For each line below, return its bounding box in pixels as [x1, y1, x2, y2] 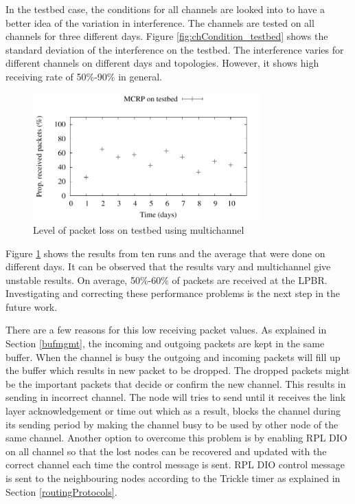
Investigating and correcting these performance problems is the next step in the [5, 286, 341, 300]
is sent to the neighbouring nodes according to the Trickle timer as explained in [5, 471, 341, 485]
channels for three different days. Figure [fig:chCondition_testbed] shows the [5, 29, 328, 43]
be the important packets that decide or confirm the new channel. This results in [5, 376, 346, 391]
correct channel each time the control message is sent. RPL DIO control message [5, 457, 345, 472]
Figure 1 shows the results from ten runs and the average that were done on [5, 245, 325, 260]
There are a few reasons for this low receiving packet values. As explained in [5, 322, 327, 337]
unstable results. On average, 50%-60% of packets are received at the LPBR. [5, 272, 328, 287]
